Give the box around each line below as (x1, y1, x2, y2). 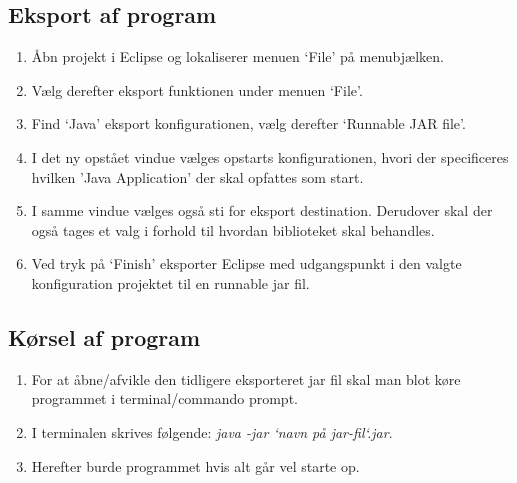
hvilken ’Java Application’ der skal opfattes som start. (31, 166, 364, 187)
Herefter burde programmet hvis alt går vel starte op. (31, 455, 360, 476)
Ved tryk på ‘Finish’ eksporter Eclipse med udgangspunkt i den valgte (31, 253, 462, 274)
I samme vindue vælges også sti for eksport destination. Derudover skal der (31, 200, 493, 221)
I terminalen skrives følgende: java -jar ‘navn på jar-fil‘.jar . (31, 421, 393, 442)
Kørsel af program (8, 321, 201, 352)
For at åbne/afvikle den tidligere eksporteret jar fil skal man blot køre (31, 368, 461, 389)
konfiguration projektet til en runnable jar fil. (31, 272, 310, 293)
